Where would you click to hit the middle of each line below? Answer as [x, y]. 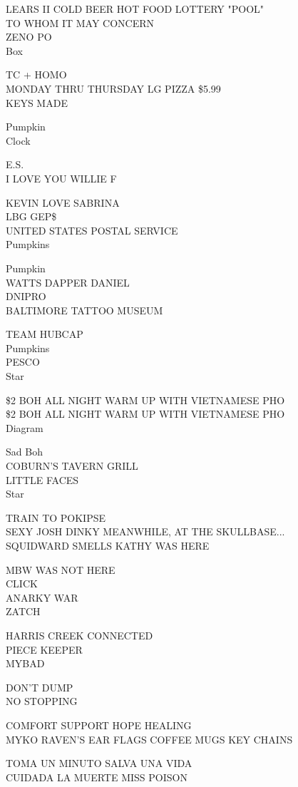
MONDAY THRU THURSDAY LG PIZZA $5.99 [113, 88]
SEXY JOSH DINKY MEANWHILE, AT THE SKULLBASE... [145, 531]
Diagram [25, 427]
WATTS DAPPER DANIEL [68, 282]
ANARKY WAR [42, 597]
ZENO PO [29, 37]
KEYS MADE [37, 102]
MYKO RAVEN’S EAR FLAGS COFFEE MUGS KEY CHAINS [149, 739]
